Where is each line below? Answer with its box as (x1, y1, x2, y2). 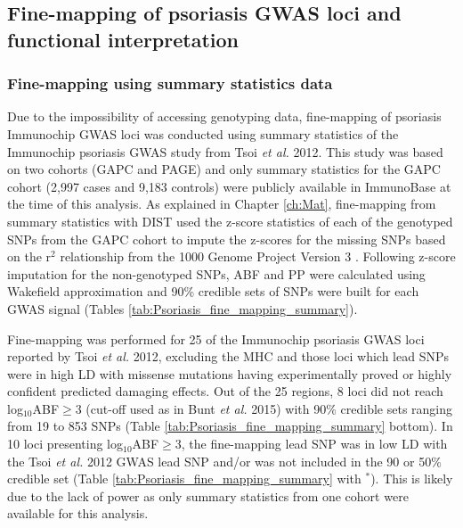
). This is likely (370, 469, 453, 488)
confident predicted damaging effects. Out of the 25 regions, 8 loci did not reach (7, 382, 443, 400)
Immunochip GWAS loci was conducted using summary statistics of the (7, 124, 399, 143)
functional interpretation (7, 25, 239, 53)
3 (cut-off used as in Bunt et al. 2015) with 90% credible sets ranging (75, 399, 453, 417)
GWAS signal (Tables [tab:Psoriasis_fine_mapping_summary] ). (7, 299, 358, 318)
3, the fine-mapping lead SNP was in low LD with (175, 434, 448, 453)
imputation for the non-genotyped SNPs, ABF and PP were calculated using (7, 264, 426, 283)
